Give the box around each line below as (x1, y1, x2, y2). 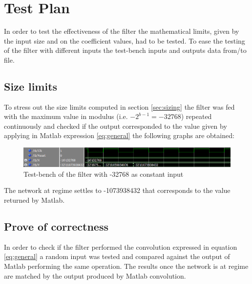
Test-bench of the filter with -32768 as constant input (23, 168, 184, 179)
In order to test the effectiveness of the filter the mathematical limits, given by (4, 26, 239, 36)
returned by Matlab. (4, 195, 65, 205)
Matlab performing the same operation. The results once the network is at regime (4, 261, 249, 271)
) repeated (181, 111, 212, 121)
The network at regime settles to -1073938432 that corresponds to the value (4, 185, 231, 195)
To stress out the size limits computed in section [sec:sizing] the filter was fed (4, 101, 235, 112)
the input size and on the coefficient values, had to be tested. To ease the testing (4, 35, 245, 46)
